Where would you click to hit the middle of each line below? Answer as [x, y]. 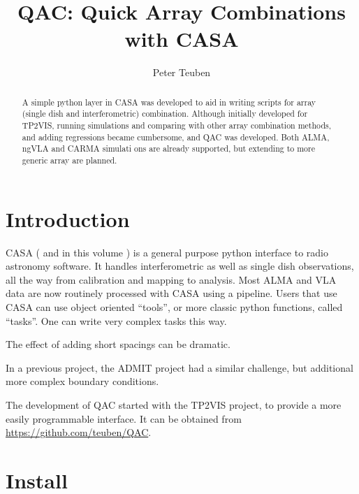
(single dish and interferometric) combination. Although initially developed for [165, 114]
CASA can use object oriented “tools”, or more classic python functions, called [174, 306]
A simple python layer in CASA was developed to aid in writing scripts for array [169, 102]
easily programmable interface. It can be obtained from [124, 418]
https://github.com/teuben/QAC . [79, 432]
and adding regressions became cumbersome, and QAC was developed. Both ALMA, [176, 137]
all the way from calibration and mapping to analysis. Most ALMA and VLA [171, 279]
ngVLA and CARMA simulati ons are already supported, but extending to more [168, 148]
